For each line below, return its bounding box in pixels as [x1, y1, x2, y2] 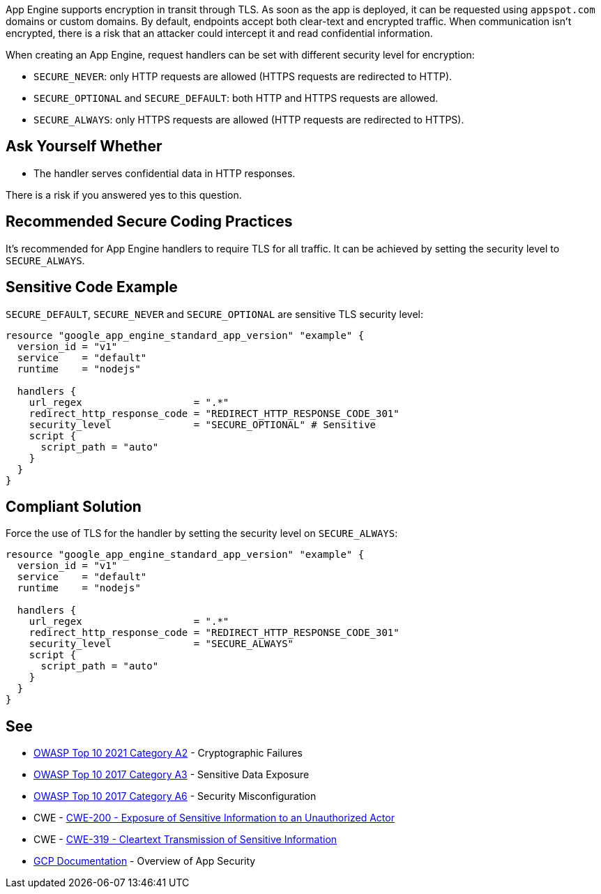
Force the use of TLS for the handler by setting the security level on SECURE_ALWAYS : [6, 527, 398, 540]
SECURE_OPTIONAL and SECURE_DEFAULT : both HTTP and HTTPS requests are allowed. [33, 92, 439, 104]
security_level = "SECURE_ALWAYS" [29, 638, 294, 650]
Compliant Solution [6, 497, 142, 515]
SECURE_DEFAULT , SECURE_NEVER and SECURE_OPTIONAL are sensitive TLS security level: [6, 308, 424, 320]
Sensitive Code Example [6, 278, 178, 296]
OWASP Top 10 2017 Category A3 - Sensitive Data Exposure [33, 768, 310, 781]
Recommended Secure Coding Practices [6, 213, 293, 231]
